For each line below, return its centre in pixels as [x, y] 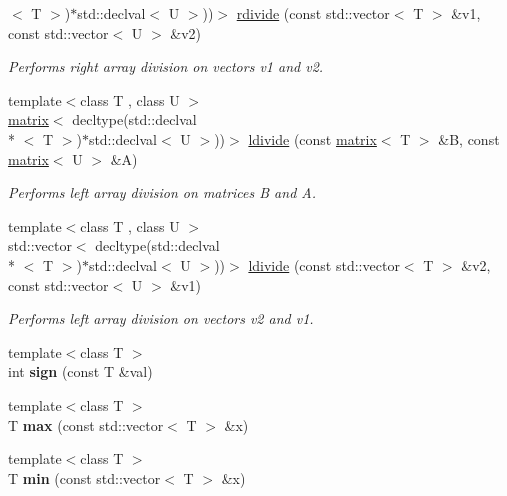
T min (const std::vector [84, 477]
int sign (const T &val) [80, 371]
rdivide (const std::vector [313, 13]
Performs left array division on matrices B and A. [162, 192]
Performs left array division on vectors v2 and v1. [161, 318]
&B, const [469, 138]
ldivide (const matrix [312, 138]
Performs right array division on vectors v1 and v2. [166, 66]
